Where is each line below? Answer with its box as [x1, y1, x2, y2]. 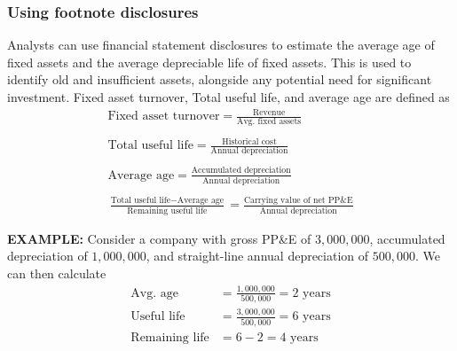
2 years [292, 286, 331, 300]
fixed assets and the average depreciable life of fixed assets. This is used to [7, 52, 412, 71]
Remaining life [130, 331, 209, 344]
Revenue [252, 107, 286, 117]
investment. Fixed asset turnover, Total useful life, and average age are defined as [7, 88, 450, 105]
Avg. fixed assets [237, 117, 302, 127]
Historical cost [222, 136, 277, 146]
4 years [280, 331, 319, 344]
